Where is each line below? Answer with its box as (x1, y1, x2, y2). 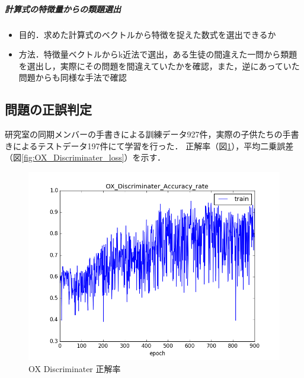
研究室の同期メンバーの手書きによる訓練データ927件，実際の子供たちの (5, 128, 283, 140)
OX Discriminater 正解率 (28, 362, 121, 374)
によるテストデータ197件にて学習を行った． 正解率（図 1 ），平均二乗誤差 (12, 139, 294, 152)
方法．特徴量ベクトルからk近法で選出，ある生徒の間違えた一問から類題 (18, 48, 297, 60)
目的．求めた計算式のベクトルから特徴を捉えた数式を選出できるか (18, 28, 276, 40)
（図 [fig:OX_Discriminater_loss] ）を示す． (5, 151, 166, 164)
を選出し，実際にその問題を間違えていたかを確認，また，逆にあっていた (18, 59, 300, 72)
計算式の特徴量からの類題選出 (5, 2, 121, 15)
